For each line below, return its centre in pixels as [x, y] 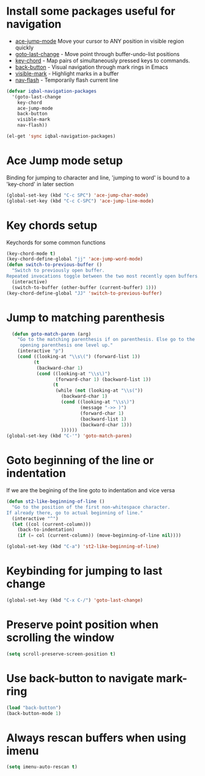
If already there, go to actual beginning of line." [75, 513]
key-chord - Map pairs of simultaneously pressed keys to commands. [103, 60]
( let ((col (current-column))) [52, 524]
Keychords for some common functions [56, 242]
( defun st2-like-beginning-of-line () [56, 501]
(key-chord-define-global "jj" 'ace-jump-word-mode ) [75, 259]
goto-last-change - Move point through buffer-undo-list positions [97, 54]
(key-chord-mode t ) [31, 253]
